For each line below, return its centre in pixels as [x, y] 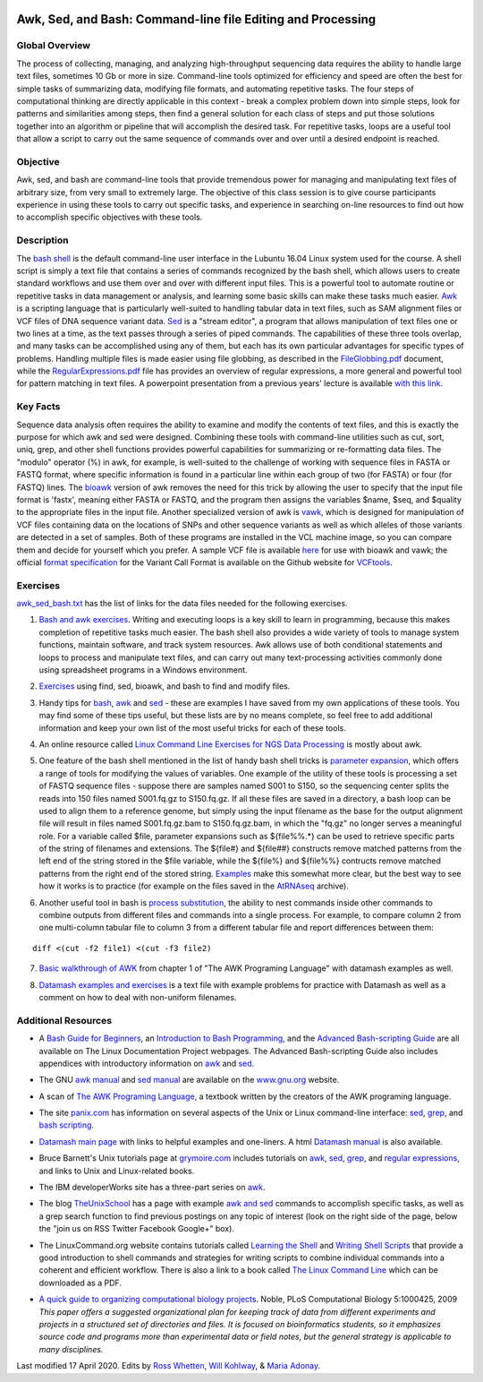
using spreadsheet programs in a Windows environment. [143, 670]
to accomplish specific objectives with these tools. [110, 217]
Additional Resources [64, 1020]
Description [42, 240]
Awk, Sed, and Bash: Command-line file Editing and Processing [196, 19]
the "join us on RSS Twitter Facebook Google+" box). [136, 1229]
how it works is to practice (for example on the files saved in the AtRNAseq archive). [194, 886]
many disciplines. [71, 1349]
